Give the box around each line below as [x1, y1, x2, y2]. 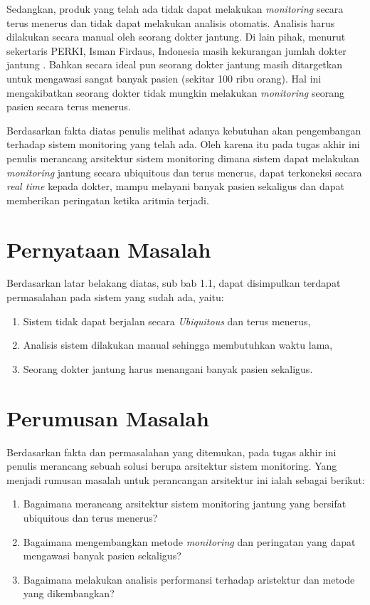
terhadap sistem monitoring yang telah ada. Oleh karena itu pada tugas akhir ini [6, 137, 360, 152]
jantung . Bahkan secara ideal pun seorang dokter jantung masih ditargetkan [6, 57, 342, 72]
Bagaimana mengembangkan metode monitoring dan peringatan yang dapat [23, 534, 356, 549]
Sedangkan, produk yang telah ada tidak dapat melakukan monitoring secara [6, 1, 344, 16]
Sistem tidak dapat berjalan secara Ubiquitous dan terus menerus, [23, 313, 311, 328]
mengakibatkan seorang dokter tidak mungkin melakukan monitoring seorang [6, 85, 344, 100]
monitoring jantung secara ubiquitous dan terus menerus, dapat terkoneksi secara [6, 164, 362, 179]
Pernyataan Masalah [6, 234, 211, 263]
